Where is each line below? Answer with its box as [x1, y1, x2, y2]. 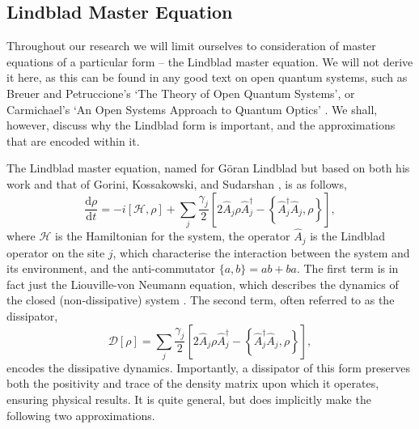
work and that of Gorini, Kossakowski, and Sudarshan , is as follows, [6, 175, 347, 192]
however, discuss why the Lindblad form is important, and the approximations [6, 117, 396, 134]
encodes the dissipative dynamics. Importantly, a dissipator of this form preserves [6, 359, 411, 376]
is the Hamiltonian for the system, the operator [55, 227, 290, 244]
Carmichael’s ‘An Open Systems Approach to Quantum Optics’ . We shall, [6, 100, 378, 117]
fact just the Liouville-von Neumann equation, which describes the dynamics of [6, 275, 399, 292]
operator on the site [6, 244, 105, 261]
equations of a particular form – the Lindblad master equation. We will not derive [6, 53, 413, 70]
